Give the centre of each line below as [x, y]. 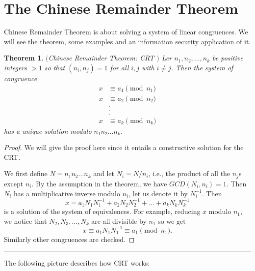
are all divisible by [119, 221]
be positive [228, 58]
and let [104, 173]
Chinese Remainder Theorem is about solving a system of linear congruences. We [126, 32]
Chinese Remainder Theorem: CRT [101, 58]
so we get [172, 221]
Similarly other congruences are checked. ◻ [69, 239]
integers [16, 67]
